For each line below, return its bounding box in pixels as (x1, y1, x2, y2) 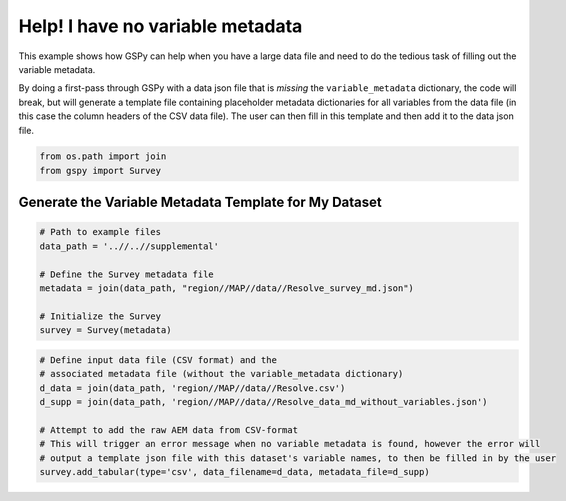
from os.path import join (39, 151, 167, 162)
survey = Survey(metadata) (39, 325, 172, 336)
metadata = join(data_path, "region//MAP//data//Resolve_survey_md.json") (39, 283, 415, 294)
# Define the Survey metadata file (39, 268, 214, 280)
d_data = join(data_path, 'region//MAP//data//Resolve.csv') (39, 382, 346, 394)
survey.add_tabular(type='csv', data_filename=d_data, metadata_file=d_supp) (39, 466, 430, 477)
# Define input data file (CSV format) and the (39, 354, 277, 365)
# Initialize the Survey (39, 310, 162, 322)
